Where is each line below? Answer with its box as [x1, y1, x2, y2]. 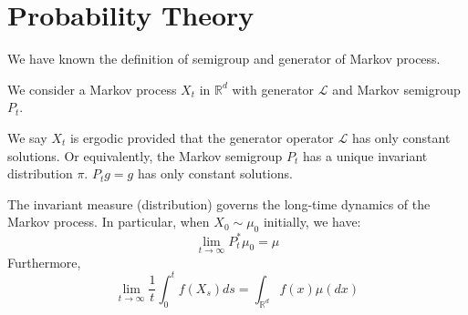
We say [7, 127, 47, 147]
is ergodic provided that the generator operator [69, 127, 334, 147]
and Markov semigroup [332, 79, 461, 98]
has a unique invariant [303, 146, 428, 165]
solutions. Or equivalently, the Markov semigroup [7, 146, 283, 165]
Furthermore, [7, 252, 81, 271]
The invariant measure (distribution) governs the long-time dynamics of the [7, 194, 431, 213]
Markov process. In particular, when [7, 212, 210, 231]
